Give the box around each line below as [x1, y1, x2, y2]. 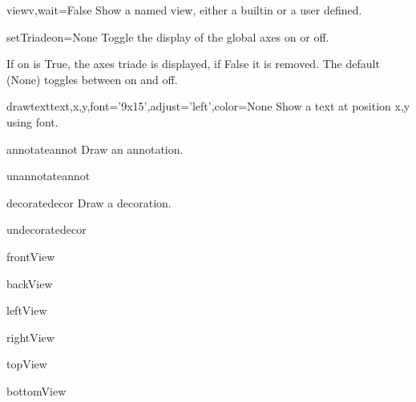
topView [6, 356, 47, 372]
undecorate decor [6, 221, 87, 238]
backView [6, 275, 53, 291]
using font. [6, 113, 59, 130]
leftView [6, 302, 47, 319]
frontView [6, 247, 55, 264]
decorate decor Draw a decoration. [6, 194, 172, 211]
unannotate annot [6, 167, 91, 184]
